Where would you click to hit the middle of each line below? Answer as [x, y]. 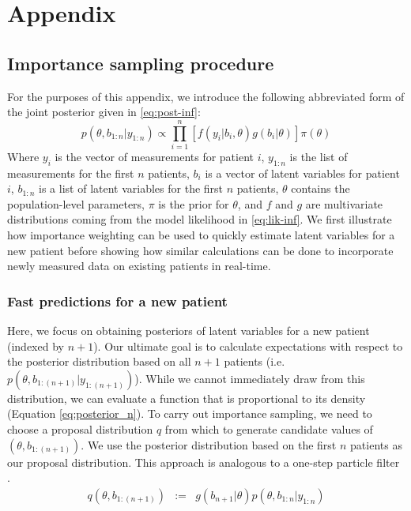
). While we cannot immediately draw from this [250, 378]
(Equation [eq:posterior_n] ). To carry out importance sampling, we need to [190, 413]
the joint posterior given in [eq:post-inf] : [104, 112]
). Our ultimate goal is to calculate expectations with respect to [248, 346]
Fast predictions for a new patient [117, 301]
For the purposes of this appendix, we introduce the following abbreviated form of [206, 96]
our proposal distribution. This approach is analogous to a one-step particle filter [204, 462]
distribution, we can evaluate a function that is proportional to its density [187, 398]
